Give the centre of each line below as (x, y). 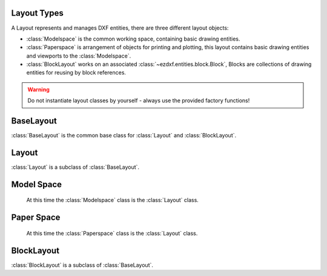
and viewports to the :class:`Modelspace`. (79, 56)
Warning (38, 89)
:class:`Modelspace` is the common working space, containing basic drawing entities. (133, 39)
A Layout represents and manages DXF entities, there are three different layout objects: (120, 28)
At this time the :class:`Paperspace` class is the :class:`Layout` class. (112, 233)
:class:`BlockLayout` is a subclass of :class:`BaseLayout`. (82, 265)
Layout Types (37, 13)
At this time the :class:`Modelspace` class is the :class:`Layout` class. (113, 200)
